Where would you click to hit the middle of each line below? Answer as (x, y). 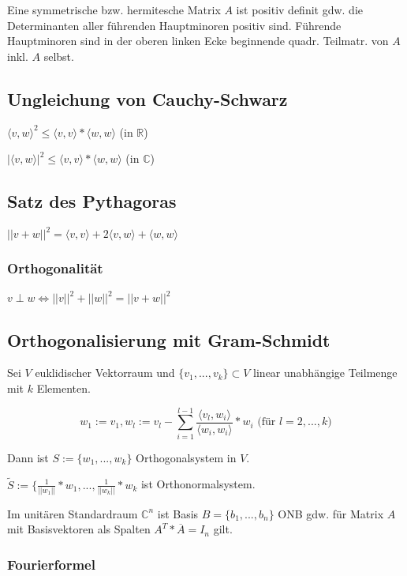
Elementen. (63, 388)
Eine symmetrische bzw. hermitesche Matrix (114, 9)
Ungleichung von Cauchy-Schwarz (147, 98)
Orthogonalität (55, 268)
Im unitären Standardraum (73, 513)
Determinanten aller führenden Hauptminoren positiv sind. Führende (174, 25)
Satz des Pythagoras (92, 201)
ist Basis (178, 513)
